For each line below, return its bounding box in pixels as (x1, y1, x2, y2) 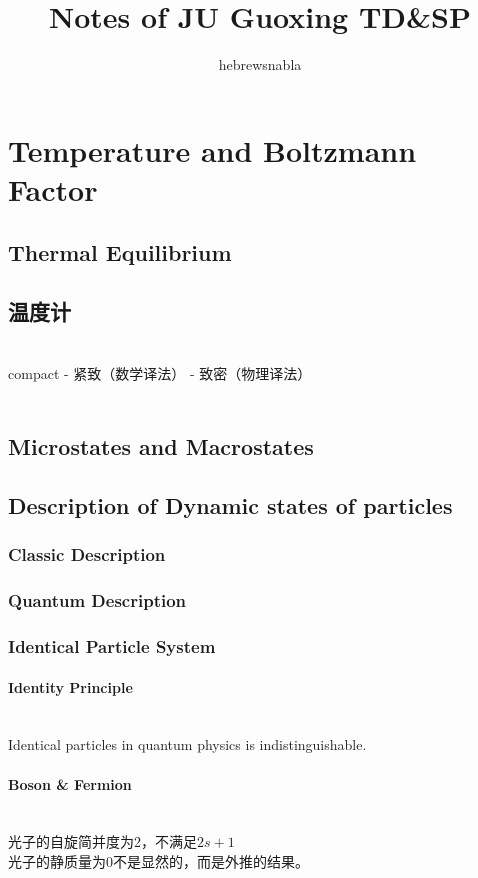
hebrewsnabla (218, 54, 302, 75)
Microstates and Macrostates (8, 431, 314, 462)
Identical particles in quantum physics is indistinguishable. (8, 734, 367, 755)
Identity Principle (8, 676, 133, 697)
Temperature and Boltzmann (8, 129, 417, 170)
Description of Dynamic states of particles (8, 490, 453, 521)
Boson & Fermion (8, 773, 132, 794)
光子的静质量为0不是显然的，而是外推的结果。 (8, 850, 309, 871)
